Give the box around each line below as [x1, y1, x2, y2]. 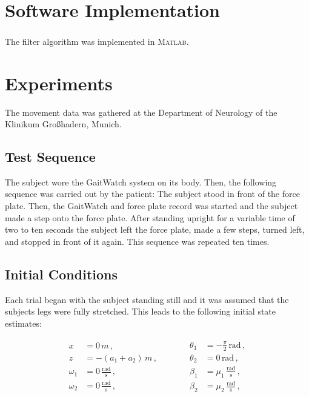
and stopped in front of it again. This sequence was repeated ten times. [5, 235, 270, 247]
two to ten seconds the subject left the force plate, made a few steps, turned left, [5, 223, 305, 236]
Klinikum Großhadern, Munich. [5, 118, 122, 130]
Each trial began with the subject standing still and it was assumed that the [5, 293, 289, 305]
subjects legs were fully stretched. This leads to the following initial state [5, 305, 276, 318]
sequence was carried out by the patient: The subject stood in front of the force [5, 187, 300, 200]
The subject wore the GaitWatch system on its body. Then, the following [5, 175, 277, 188]
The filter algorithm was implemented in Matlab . [5, 35, 189, 47]
